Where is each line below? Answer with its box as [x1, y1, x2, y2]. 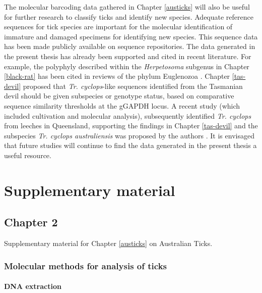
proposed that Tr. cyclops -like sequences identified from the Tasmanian [23, 80, 243, 91]
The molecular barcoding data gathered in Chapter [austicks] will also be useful [4, 2, 250, 12]
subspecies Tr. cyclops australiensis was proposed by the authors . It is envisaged [4, 130, 254, 140]
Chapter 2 [4, 214, 58, 230]
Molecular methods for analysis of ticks [4, 259, 167, 272]
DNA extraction [4, 281, 61, 291]
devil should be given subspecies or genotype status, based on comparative [4, 90, 234, 101]
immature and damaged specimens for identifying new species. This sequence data [4, 31, 258, 41]
